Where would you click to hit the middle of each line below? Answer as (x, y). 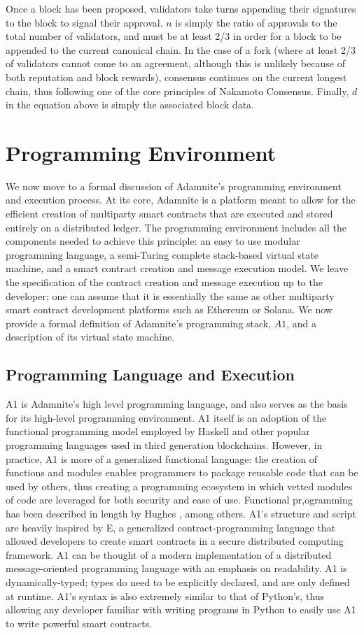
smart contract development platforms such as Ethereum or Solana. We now (169, 309)
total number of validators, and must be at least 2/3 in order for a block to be (174, 36)
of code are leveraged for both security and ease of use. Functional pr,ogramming (179, 500)
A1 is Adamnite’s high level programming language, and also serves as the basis (177, 404)
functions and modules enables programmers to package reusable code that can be (182, 472)
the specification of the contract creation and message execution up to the (164, 282)
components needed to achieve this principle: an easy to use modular (153, 241)
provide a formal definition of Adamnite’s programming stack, (139, 323)
